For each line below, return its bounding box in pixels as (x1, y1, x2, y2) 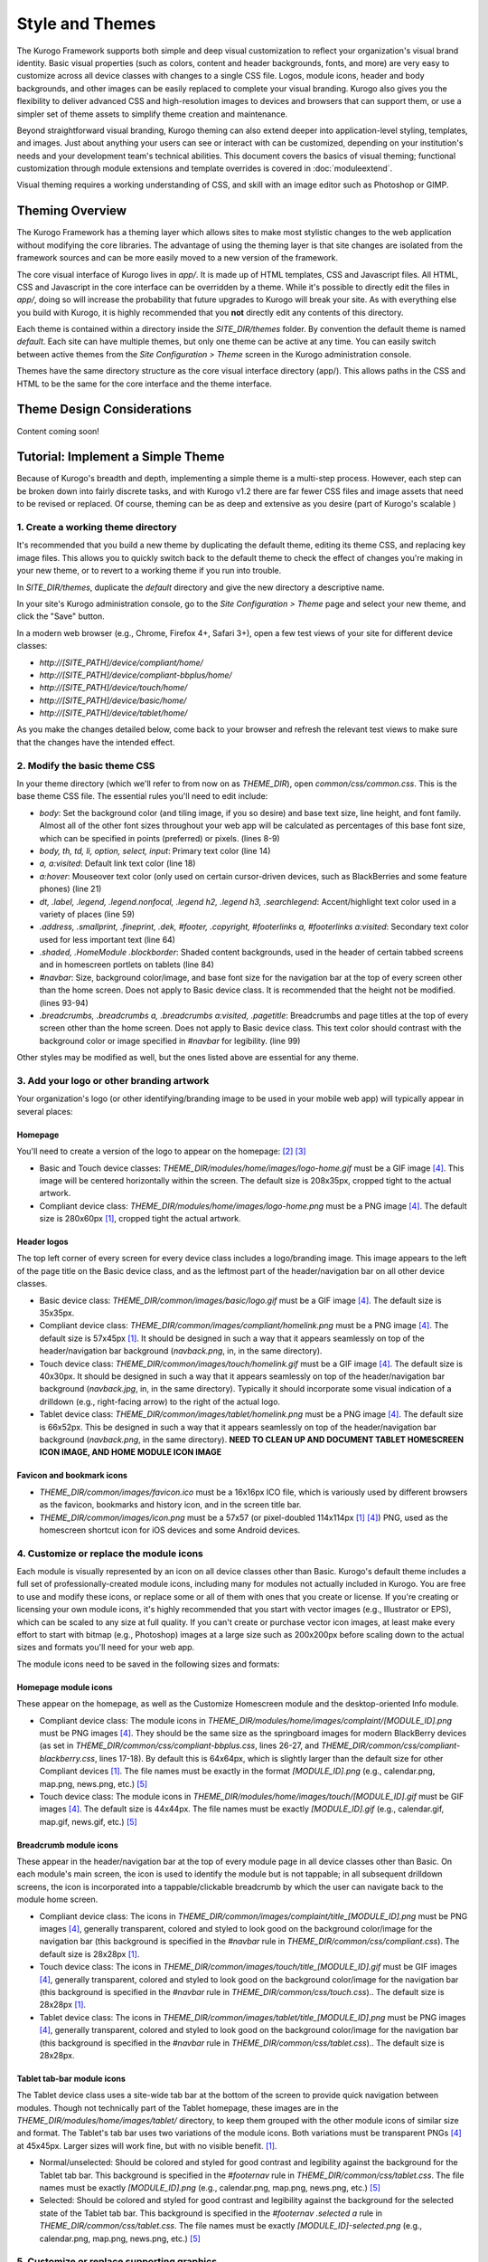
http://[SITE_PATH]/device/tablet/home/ (39, 708, 188, 718)
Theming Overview (16, 204, 127, 219)
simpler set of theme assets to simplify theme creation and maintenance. (16, 109, 288, 119)
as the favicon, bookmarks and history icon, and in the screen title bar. (39, 1499, 302, 1510)
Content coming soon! (16, 425, 99, 436)
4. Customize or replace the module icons (16, 1547, 203, 1560)
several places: (16, 1106, 73, 1117)
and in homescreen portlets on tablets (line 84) (39, 959, 214, 970)
